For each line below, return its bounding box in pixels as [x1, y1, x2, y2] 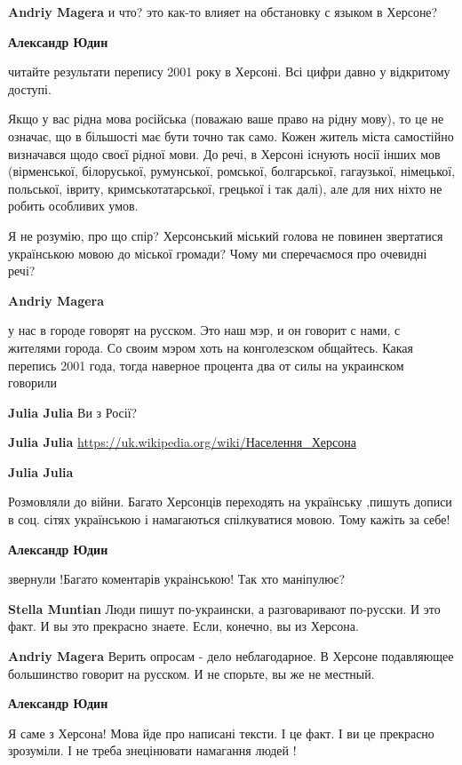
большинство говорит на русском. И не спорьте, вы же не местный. [8, 664, 375, 682]
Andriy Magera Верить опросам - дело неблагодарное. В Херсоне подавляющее [8, 647, 454, 665]
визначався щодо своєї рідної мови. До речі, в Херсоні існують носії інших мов [8, 144, 441, 163]
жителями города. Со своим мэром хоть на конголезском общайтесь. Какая [8, 338, 413, 356]
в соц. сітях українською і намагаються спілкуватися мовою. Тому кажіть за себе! [8, 510, 450, 529]
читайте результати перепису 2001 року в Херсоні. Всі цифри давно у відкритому [8, 62, 450, 81]
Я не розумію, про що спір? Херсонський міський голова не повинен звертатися [8, 226, 443, 244]
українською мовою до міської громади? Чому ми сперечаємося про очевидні [8, 243, 427, 262]
